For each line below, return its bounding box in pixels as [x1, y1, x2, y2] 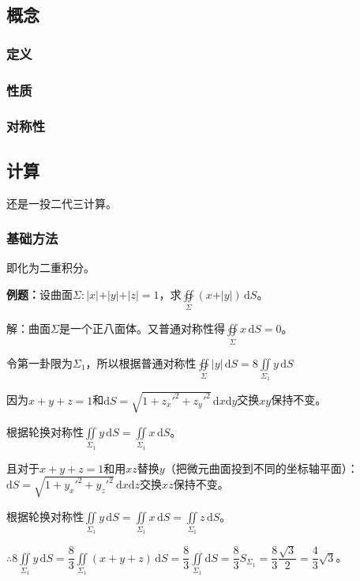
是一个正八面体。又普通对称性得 [58, 320, 225, 337]
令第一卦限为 [6, 354, 73, 371]
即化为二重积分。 [6, 259, 95, 276]
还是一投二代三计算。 [6, 194, 117, 211]
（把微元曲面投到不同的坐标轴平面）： [164, 459, 358, 476]
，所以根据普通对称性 [85, 354, 197, 371]
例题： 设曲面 [6, 285, 73, 302]
